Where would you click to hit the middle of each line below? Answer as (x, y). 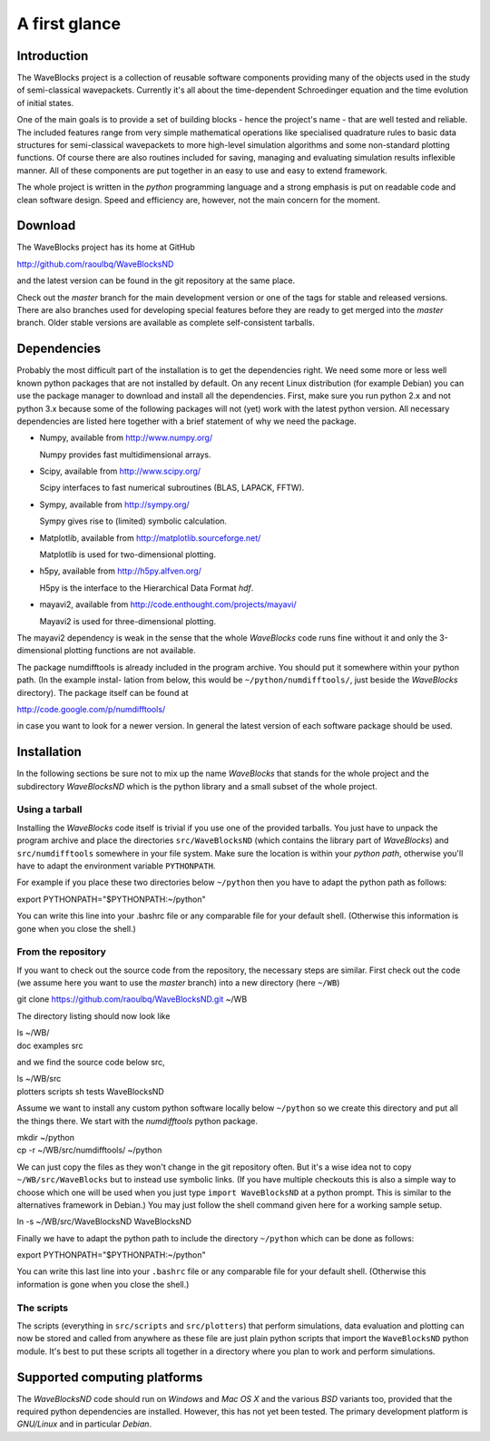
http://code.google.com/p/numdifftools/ (91, 709)
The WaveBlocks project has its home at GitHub (106, 247)
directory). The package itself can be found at (103, 692)
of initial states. (45, 103)
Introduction (53, 56)
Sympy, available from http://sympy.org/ (114, 505)
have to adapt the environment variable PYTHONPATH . (116, 866)
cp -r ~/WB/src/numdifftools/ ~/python (89, 1150)
